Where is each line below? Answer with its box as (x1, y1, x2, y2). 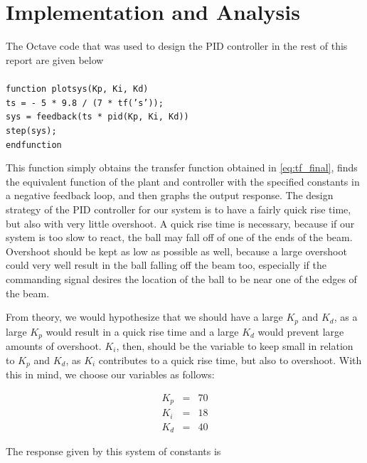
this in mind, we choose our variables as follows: (6, 367, 215, 382)
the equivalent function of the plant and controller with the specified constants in (6, 174, 360, 188)
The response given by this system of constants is (6, 444, 221, 459)
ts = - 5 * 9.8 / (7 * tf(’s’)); (6, 97, 164, 108)
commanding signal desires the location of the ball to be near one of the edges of (6, 271, 357, 286)
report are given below (6, 52, 104, 67)
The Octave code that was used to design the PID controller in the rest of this (6, 38, 348, 53)
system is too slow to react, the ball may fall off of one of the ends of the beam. (6, 230, 353, 245)
